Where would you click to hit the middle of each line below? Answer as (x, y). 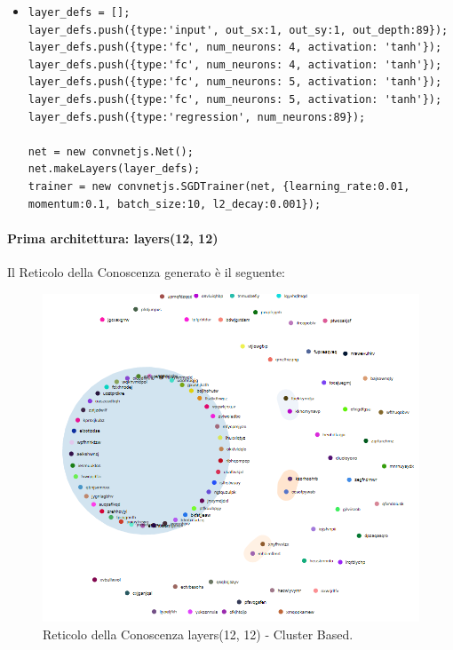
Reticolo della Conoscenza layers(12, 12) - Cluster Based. (198, 634)
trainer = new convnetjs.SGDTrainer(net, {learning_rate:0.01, (219, 186)
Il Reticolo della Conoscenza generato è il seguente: (146, 271)
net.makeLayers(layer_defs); (114, 169)
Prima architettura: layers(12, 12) (113, 238)
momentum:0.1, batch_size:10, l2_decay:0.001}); (175, 204)
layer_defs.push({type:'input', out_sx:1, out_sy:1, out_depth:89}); (238, 30)
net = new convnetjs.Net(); (111, 151)
